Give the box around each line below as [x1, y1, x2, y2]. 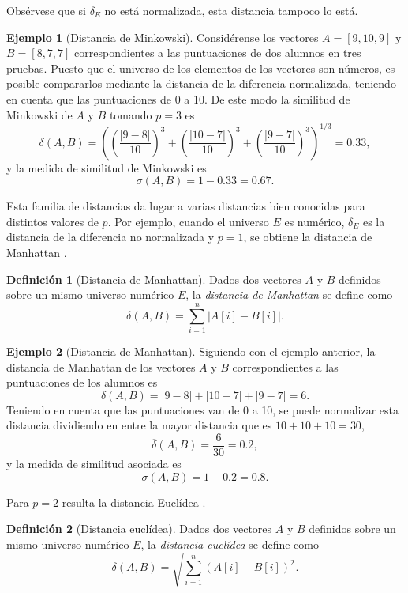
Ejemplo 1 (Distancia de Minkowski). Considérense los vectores [6, 28, 319, 45]
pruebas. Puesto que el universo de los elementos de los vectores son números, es [6, 59, 395, 76]
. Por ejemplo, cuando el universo [107, 213, 269, 229]
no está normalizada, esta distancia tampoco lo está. [104, 2, 358, 18]
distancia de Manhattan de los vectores [6, 358, 196, 375]
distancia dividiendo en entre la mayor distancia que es [6, 417, 272, 433]
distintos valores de [6, 213, 99, 229]
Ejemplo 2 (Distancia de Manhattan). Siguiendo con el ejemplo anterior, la [6, 342, 376, 359]
